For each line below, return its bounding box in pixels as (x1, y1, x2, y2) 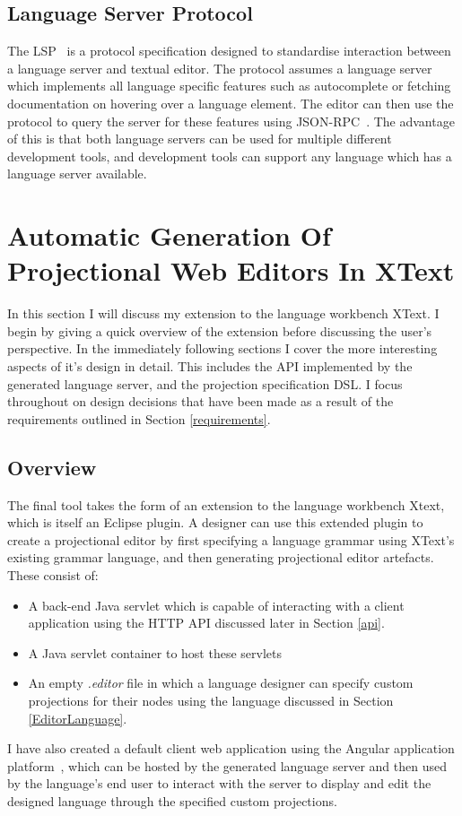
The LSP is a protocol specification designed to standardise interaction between (7, 41, 451, 60)
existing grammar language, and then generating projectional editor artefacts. (7, 548, 434, 567)
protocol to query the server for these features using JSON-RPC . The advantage (7, 111, 455, 130)
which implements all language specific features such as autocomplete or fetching (7, 76, 451, 95)
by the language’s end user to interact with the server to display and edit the (7, 774, 431, 793)
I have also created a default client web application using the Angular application (7, 739, 455, 758)
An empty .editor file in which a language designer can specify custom (28, 673, 414, 692)
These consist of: (7, 566, 99, 584)
